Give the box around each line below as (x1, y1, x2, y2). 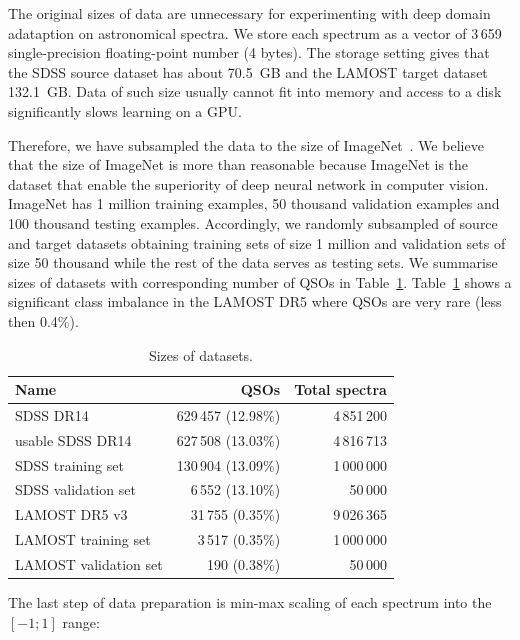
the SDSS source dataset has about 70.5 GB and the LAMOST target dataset (8, 61, 488, 82)
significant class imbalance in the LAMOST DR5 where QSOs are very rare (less (8, 291, 502, 312)
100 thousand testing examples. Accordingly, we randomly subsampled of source (8, 212, 498, 233)
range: (62, 611, 100, 632)
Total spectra (294, 379, 387, 400)
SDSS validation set (15, 479, 136, 500)
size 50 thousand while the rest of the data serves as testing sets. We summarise (8, 252, 498, 273)
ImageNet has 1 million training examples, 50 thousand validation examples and (8, 193, 500, 214)
